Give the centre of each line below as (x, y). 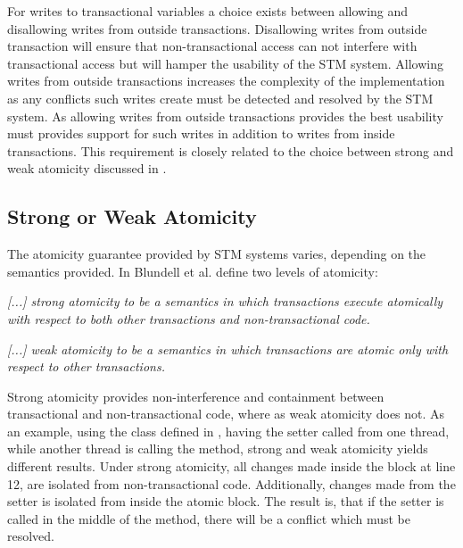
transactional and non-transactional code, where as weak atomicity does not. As (226, 414)
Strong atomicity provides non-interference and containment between (196, 396)
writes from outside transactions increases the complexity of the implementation (226, 81)
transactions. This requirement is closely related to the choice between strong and (231, 150)
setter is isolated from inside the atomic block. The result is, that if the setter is (226, 501)
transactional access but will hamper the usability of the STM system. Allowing (225, 63)
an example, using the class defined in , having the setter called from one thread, (228, 431)
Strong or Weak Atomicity (132, 216)
